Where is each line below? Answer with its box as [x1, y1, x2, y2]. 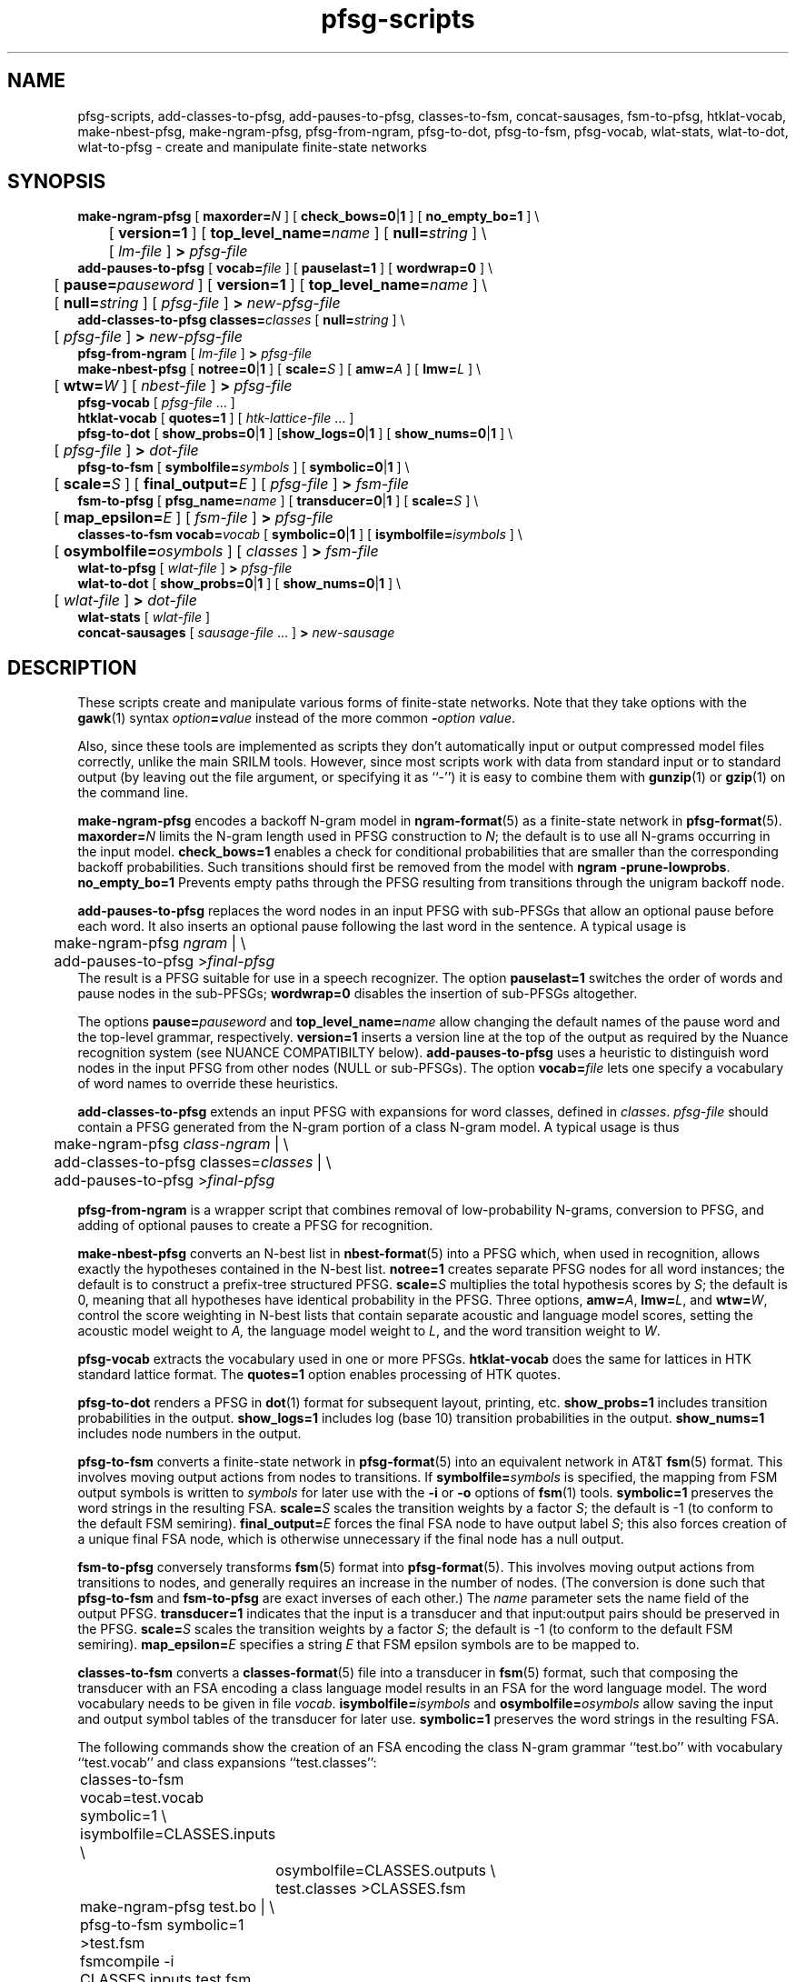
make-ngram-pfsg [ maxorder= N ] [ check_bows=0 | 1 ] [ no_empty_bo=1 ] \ [77, 208, 540, 225]
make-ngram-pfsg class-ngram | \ [54, 1135, 289, 1154]
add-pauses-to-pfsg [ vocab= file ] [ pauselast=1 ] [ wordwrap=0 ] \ [77, 260, 493, 276]
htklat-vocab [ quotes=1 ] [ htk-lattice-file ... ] [77, 410, 354, 426]
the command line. [77, 785, 189, 801]
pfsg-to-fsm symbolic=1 [80, 1916, 244, 1935]
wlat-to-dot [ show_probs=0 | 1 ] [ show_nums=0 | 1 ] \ [77, 576, 402, 592]
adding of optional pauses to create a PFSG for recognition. [77, 1217, 433, 1234]
